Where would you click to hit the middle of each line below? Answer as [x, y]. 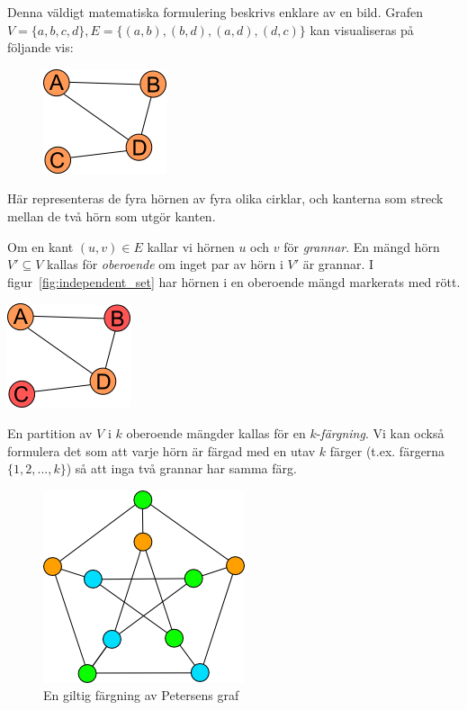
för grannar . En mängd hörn [362, 246]
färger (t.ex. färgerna [387, 450]
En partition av [50, 432]
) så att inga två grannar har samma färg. [181, 468]
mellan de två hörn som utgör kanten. [112, 216]
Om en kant [40, 246]
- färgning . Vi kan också [380, 432]
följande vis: [40, 47]
